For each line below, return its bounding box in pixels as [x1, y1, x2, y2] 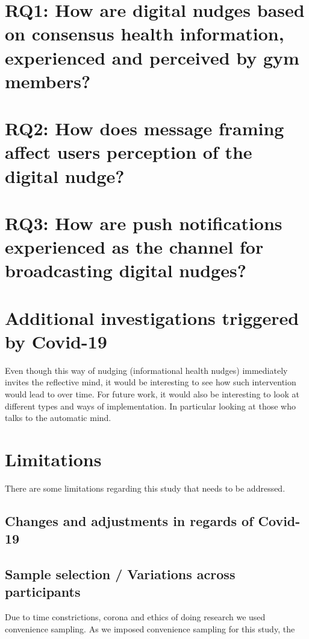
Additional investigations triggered [5, 305, 299, 330]
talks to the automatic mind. [5, 411, 111, 424]
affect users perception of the [5, 140, 252, 164]
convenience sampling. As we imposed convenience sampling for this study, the [5, 622, 295, 635]
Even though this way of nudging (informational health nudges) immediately [5, 364, 288, 376]
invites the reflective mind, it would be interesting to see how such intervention [5, 376, 296, 388]
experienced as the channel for [5, 234, 264, 259]
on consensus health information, [5, 21, 284, 46]
